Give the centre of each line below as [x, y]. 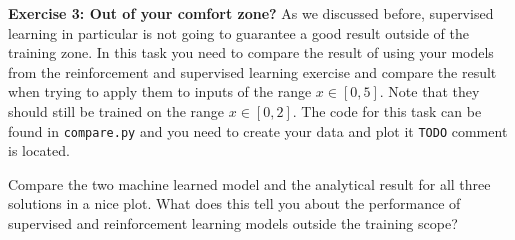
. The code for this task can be [387, 110]
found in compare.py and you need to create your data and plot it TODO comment [258, 130]
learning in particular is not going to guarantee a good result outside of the [238, 32]
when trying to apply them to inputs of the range [160, 91]
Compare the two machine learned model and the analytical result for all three [249, 183]
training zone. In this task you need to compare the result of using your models [251, 52]
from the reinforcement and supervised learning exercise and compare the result [252, 71]
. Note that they [429, 91]
